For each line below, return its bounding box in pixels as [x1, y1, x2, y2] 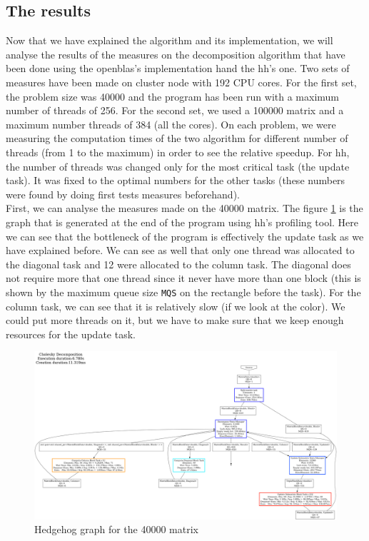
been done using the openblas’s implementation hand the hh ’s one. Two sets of [6, 61, 350, 76]
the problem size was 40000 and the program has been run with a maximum [6, 89, 340, 103]
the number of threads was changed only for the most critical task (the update [6, 158, 350, 173]
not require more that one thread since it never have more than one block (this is [6, 270, 361, 285]
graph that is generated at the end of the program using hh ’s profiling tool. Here [6, 214, 359, 229]
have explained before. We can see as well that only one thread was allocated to [6, 243, 355, 258]
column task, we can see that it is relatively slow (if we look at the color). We [6, 298, 345, 313]
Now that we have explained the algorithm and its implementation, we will [6, 33, 333, 48]
